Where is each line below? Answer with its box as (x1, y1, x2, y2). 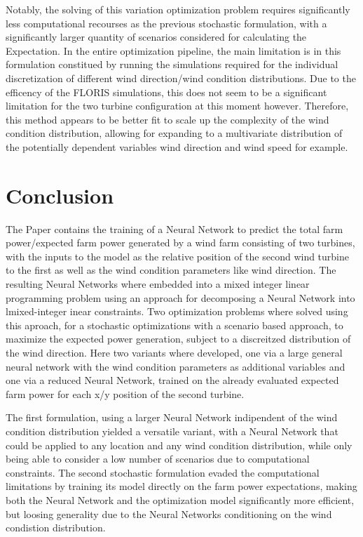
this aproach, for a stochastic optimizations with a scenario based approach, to (6, 317, 343, 332)
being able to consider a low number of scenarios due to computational (6, 451, 310, 466)
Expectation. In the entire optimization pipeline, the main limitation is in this (6, 43, 341, 58)
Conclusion (6, 180, 114, 209)
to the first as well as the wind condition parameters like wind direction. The (6, 263, 336, 277)
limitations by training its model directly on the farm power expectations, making (6, 479, 357, 493)
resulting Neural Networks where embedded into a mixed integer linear (6, 277, 310, 291)
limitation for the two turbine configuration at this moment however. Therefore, (6, 98, 349, 113)
